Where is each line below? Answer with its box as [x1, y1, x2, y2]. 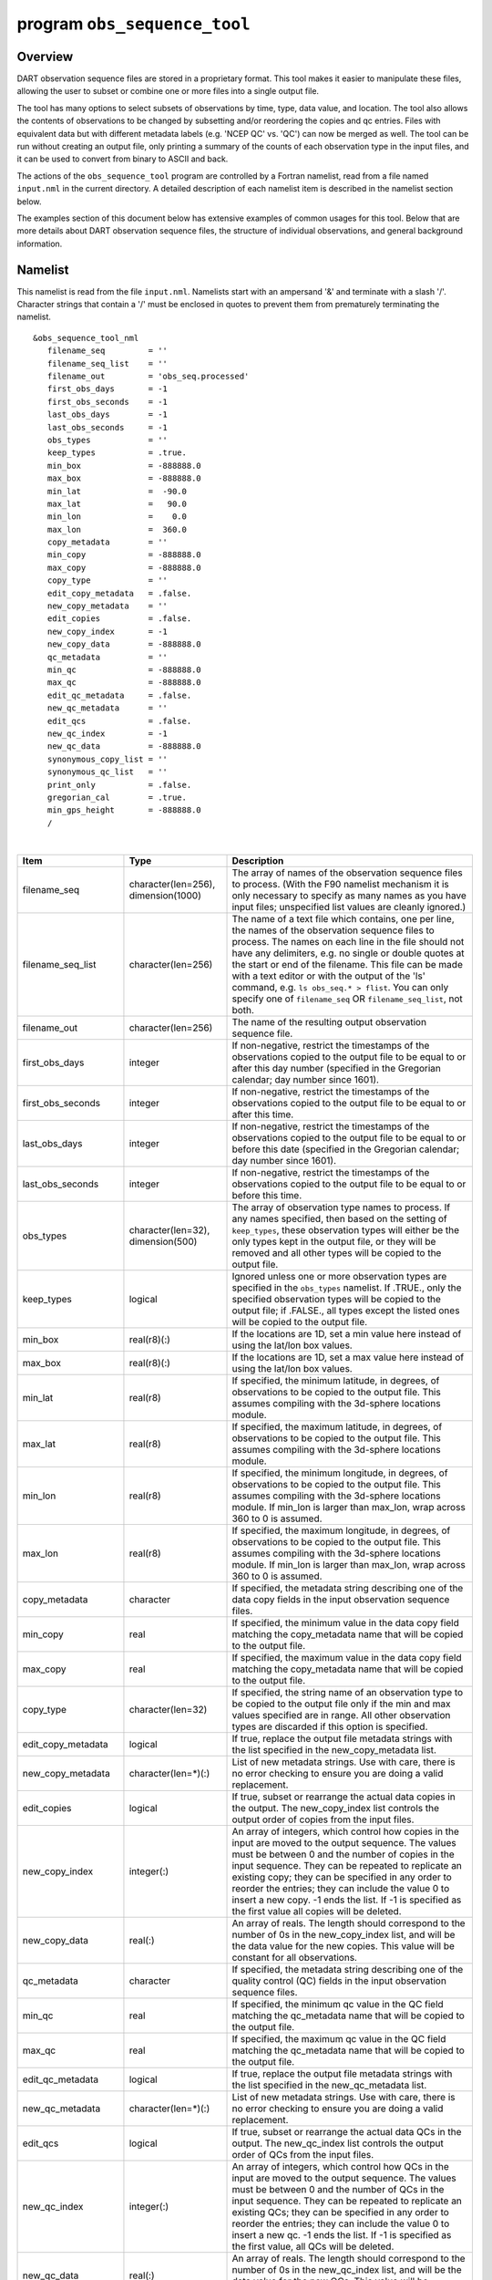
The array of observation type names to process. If [231, 1201, 451, 1214]
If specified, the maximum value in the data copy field [231, 1652, 462, 1664]
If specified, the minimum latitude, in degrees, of [231, 1374, 440, 1387]
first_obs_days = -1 [46, 384, 169, 394]
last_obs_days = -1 [46, 409, 169, 420]
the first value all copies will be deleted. [231, 1905, 402, 1918]
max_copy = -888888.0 [46, 562, 202, 573]
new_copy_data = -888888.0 [46, 639, 202, 649]
